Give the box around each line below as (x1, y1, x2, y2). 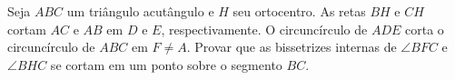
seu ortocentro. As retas (232, 2, 366, 20)
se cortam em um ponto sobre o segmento (50, 55, 282, 74)
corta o (405, 19, 444, 38)
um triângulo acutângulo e (66, 2, 214, 20)
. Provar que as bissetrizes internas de (186, 37, 397, 56)
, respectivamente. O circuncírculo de (161, 19, 368, 38)
